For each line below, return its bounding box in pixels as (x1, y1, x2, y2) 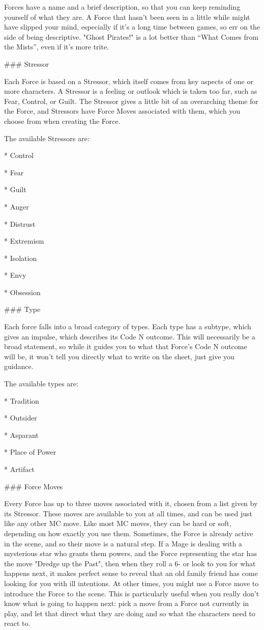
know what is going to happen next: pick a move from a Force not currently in (4, 598, 249, 609)
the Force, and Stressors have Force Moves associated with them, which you (4, 106, 241, 116)
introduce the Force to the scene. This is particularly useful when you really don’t (4, 588, 259, 598)
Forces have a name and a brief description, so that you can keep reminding (4, 2, 241, 12)
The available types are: (4, 378, 78, 389)
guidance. (4, 361, 34, 372)
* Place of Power (4, 447, 56, 457)
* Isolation (4, 252, 37, 263)
